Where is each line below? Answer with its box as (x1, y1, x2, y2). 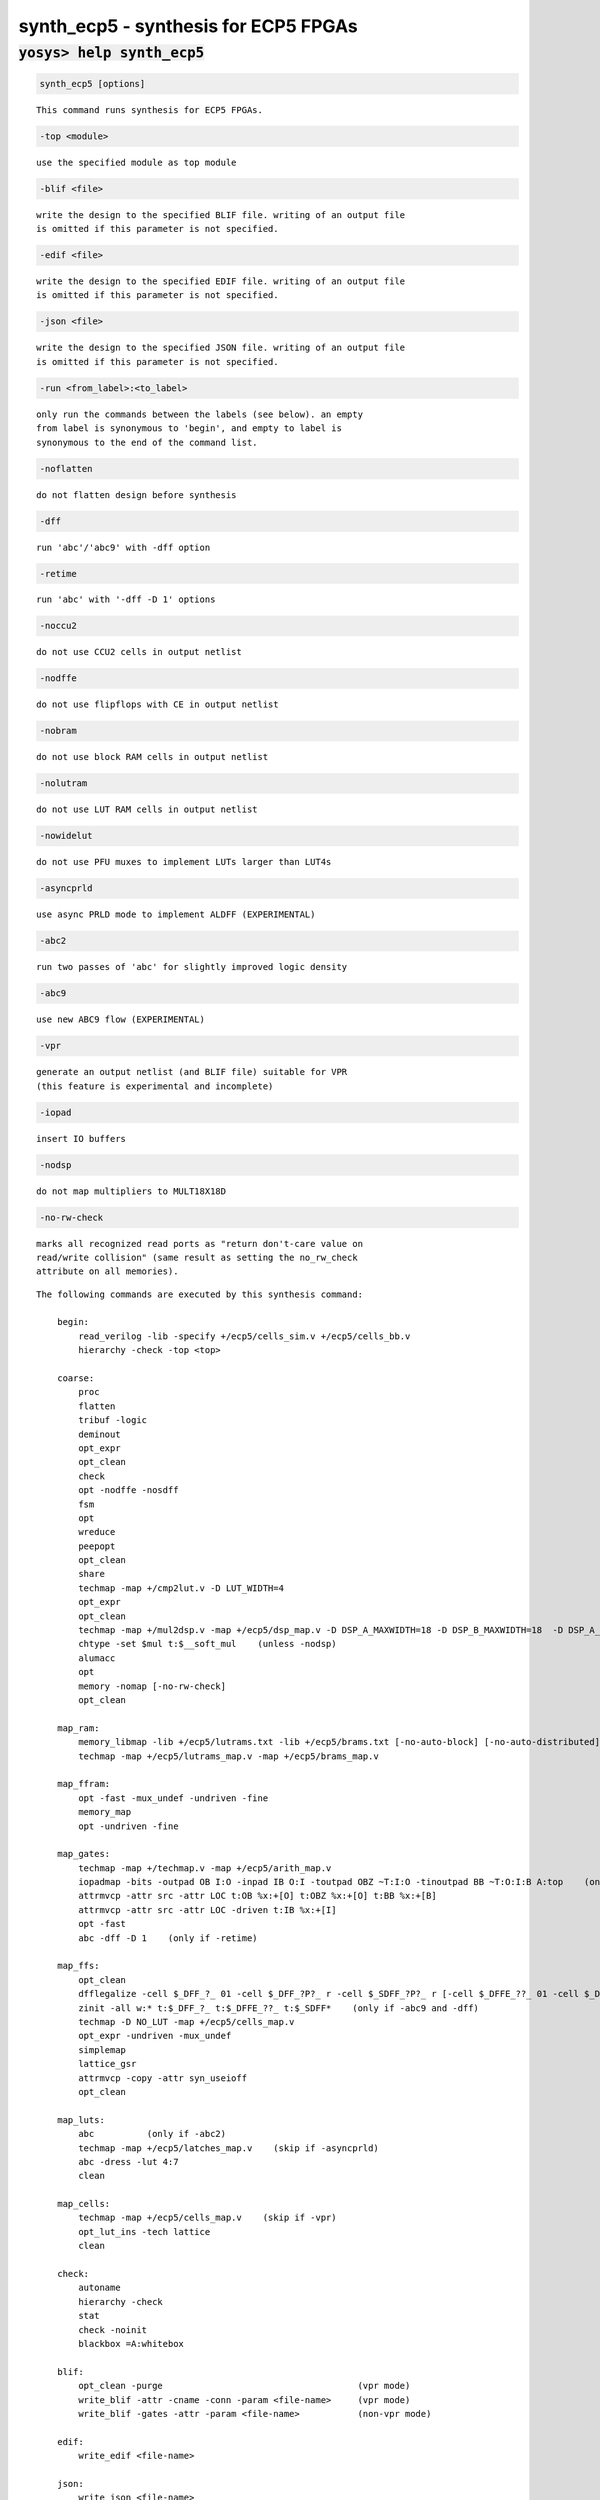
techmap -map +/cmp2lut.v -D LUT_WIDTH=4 (78, 1582, 285, 1594)
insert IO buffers (36, 1133, 127, 1144)
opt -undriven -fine (78, 1820, 179, 1832)
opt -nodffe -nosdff (78, 1485, 179, 1496)
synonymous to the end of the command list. (36, 436, 259, 448)
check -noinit (78, 2324, 148, 2335)
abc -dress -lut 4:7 (78, 2156, 179, 2167)
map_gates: (56, 1848, 111, 1860)
